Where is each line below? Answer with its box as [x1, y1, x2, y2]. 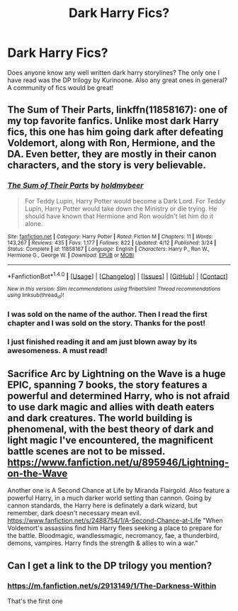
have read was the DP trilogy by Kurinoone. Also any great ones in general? [7, 76, 228, 84]
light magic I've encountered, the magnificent [7, 434, 214, 446]
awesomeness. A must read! [7, 346, 108, 356]
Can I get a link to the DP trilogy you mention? [7, 559, 212, 571]
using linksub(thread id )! [7, 292, 64, 300]
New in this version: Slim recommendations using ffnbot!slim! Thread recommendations [7, 286, 221, 293]
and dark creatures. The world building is [7, 412, 193, 424]
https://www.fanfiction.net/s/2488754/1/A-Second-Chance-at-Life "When [7, 516, 223, 525]
